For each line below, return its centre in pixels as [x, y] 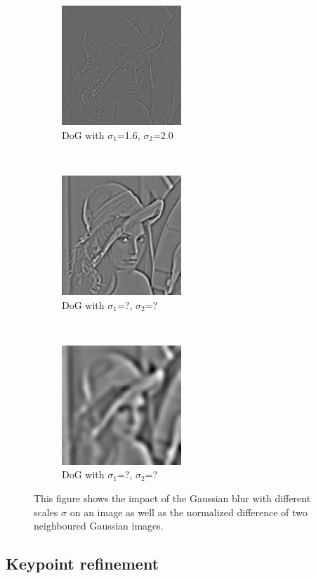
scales [46, 512]
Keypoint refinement [83, 564]
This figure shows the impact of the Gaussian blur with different [172, 498]
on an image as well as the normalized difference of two [189, 512]
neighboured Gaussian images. [99, 526]
